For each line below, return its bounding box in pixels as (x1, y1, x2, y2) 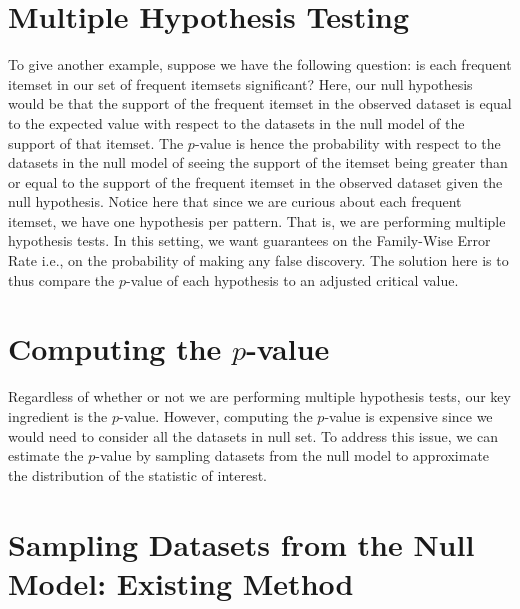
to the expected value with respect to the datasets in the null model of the (8, 112, 465, 133)
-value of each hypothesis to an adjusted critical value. (125, 269, 459, 290)
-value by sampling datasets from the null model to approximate (95, 445, 490, 466)
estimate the (8, 445, 84, 466)
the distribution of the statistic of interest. (8, 464, 268, 485)
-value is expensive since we (324, 405, 493, 426)
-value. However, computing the (119, 405, 313, 426)
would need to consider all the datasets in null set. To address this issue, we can (8, 425, 498, 446)
